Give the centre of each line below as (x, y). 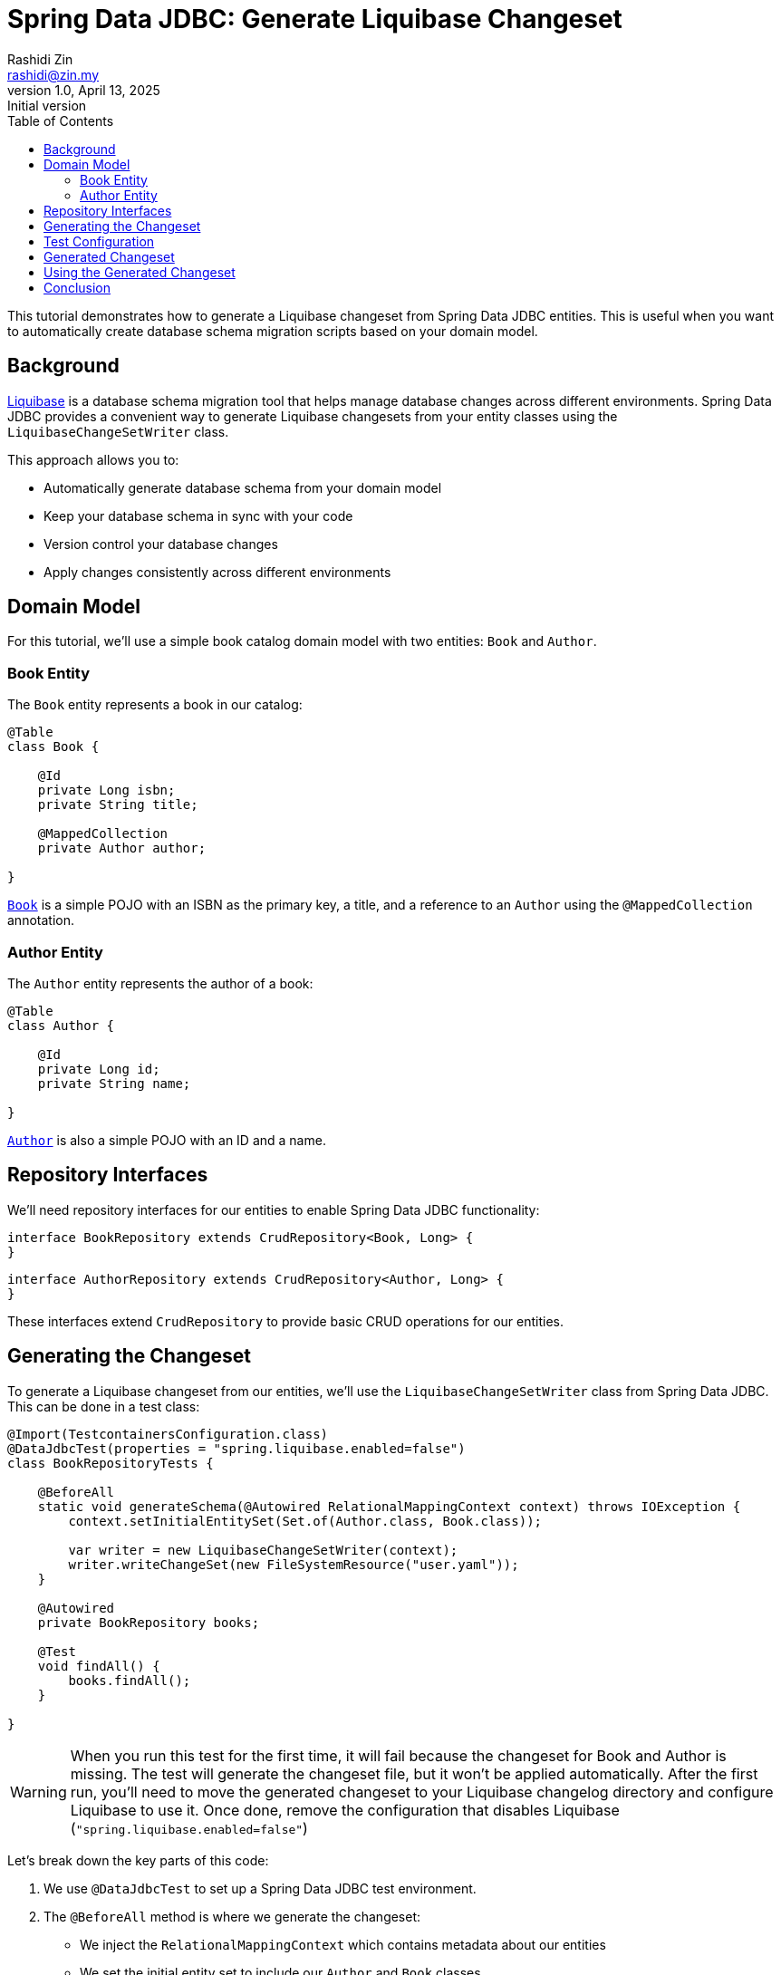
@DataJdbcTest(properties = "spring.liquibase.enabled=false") (236, 1448)
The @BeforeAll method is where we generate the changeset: (232, 1916)
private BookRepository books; (149, 1622)
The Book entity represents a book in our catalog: (155, 705)
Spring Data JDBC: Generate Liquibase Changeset (315, 19)
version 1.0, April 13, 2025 (84, 90)
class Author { (61, 1025)
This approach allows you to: (93, 459)
